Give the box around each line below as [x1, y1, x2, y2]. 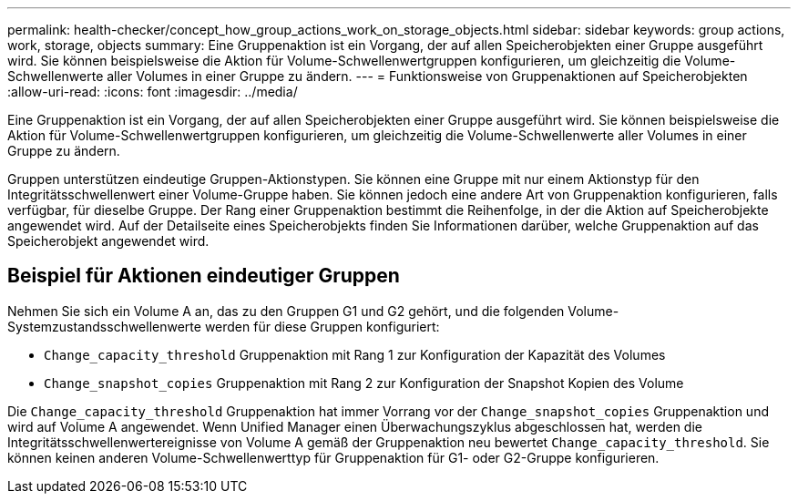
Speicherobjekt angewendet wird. [7, 233, 210, 249]
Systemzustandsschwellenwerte [7, 318, 201, 334]
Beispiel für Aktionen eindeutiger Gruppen [7, 264, 400, 288]
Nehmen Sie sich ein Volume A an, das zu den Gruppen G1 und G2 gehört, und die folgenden [7, 302, 565, 319]
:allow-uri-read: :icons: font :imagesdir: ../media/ [7, 84, 298, 99]
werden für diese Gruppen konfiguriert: [204, 318, 440, 334]
